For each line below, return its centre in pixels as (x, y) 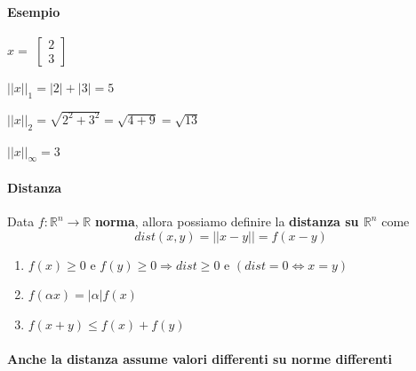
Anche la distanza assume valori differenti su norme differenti (200, 359)
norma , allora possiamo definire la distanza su (227, 221)
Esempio (34, 11)
